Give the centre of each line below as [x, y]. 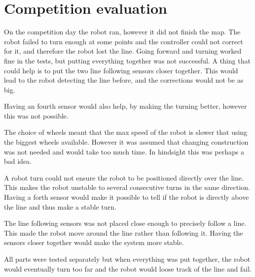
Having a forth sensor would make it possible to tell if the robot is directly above [127, 197]
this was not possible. [36, 115]
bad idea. [18, 161]
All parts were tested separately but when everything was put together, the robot [127, 259]
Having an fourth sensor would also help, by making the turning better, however [126, 106]
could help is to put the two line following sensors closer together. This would [121, 70]
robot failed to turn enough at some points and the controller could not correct [124, 41]
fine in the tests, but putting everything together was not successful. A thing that [127, 60]
